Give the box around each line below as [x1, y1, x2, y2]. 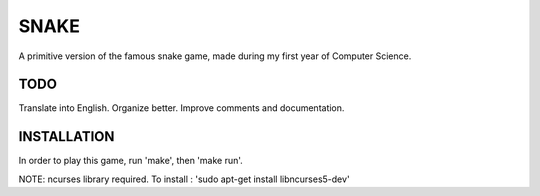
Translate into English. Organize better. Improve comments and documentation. [18, 102, 345, 114]
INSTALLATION [18, 128, 115, 145]
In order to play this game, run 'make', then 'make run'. [18, 155, 244, 167]
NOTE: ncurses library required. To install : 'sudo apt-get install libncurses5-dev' [18, 173, 350, 185]
